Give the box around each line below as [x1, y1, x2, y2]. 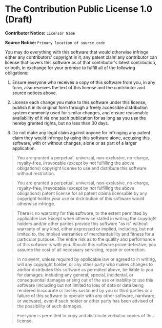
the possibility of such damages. [17, 303, 83, 309]
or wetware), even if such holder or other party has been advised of [17, 298, 154, 303]
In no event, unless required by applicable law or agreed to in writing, [17, 256, 156, 262]
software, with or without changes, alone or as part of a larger [12, 140, 137, 146]
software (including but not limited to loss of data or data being [17, 282, 144, 288]
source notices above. [12, 90, 57, 96]
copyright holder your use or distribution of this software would [17, 195, 145, 202]
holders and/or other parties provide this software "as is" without [17, 221, 148, 227]
